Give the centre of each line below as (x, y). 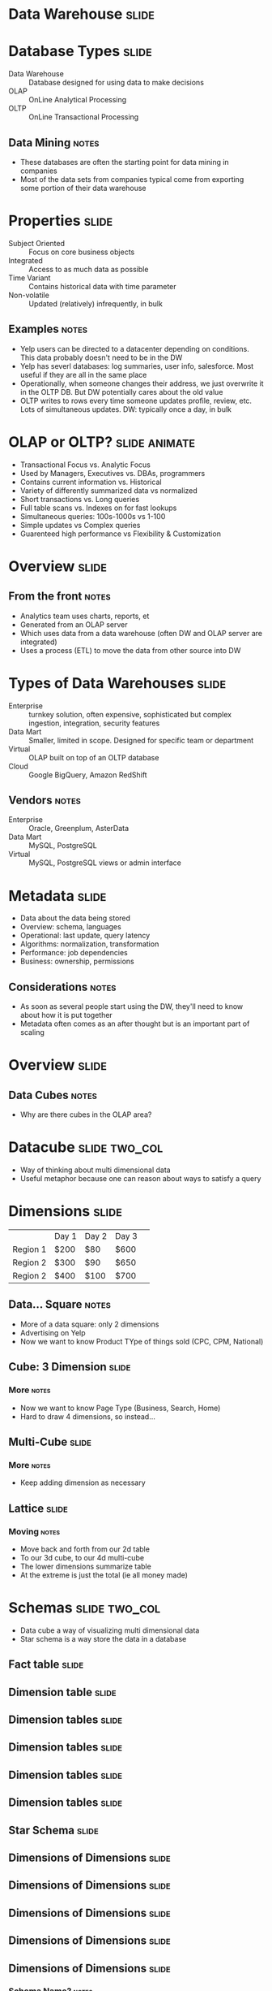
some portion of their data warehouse (83, 188)
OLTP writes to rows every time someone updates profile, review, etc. (136, 400)
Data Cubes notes (53, 1095)
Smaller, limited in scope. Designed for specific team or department (141, 740)
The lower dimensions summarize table (85, 1566)
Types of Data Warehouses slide (117, 683)
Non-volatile (29, 295)
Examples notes (48, 329)
